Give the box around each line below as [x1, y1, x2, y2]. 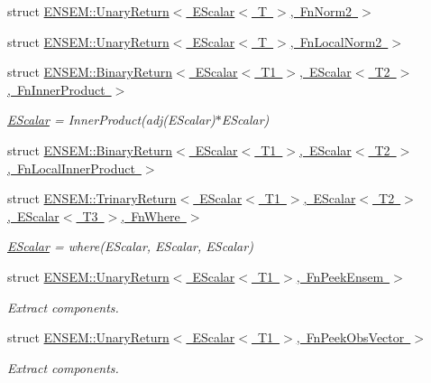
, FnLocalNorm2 [289, 32, 382, 51]
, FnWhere [121, 206, 180, 225]
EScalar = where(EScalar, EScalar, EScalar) [7, 237, 253, 256]
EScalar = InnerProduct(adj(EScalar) [7, 110, 215, 129]
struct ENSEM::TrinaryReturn [7, 189, 177, 208]
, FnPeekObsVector [296, 328, 405, 347]
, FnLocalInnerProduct [7, 158, 135, 177]
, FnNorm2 [289, 2, 353, 20]
